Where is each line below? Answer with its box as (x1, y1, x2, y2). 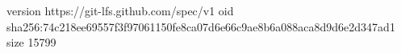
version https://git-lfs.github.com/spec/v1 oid (6, 2, 234, 18)
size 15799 (6, 34, 56, 51)
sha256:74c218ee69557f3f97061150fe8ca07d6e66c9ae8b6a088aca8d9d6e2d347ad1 (6, 18, 395, 35)
